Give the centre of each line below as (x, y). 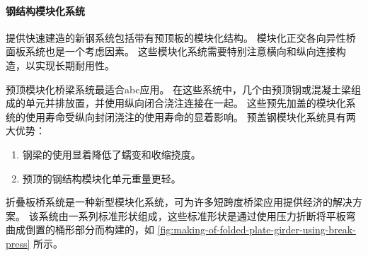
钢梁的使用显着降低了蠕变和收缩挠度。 (111, 154)
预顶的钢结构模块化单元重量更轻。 (102, 178)
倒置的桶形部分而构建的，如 (90, 229)
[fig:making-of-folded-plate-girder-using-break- (257, 229)
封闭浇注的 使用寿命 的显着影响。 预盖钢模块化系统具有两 (225, 116)
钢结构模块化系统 (45, 10)
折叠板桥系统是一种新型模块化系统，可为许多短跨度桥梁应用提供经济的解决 (179, 202)
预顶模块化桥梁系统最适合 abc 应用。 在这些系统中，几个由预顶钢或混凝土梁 (179, 89)
